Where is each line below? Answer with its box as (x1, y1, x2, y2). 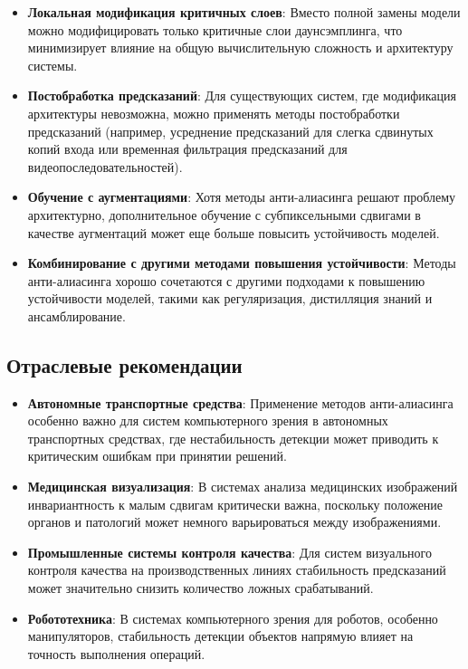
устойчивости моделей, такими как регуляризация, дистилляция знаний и (27, 289, 433, 308)
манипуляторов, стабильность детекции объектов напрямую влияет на (27, 626, 414, 645)
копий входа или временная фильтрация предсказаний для (27, 139, 348, 158)
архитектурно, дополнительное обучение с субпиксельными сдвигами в (27, 205, 421, 224)
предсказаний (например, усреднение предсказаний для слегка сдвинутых (27, 121, 434, 140)
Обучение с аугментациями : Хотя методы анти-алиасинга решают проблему (27, 187, 456, 206)
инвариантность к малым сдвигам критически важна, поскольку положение (27, 494, 444, 513)
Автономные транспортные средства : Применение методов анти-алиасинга (27, 393, 454, 412)
